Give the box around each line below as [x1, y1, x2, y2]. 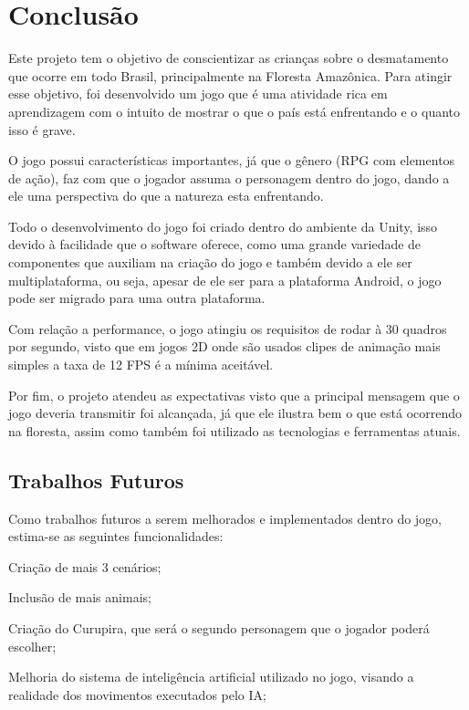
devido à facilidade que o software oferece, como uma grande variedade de [8, 235, 422, 254]
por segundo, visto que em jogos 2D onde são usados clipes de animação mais [8, 337, 441, 356]
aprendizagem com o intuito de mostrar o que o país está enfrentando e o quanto [8, 101, 461, 120]
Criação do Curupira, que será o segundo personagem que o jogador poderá [8, 618, 430, 637]
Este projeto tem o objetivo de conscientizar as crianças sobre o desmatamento [8, 48, 449, 68]
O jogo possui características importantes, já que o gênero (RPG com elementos [8, 151, 455, 170]
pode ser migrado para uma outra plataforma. [8, 288, 266, 308]
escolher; [8, 636, 57, 655]
